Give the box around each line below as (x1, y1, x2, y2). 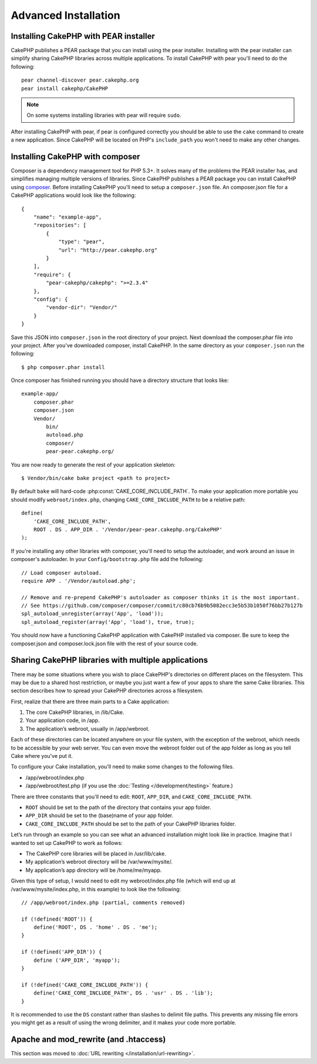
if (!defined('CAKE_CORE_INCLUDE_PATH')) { (21, 981, 149, 988)
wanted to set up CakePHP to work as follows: (11, 839, 123, 846)
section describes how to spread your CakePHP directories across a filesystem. (11, 687, 204, 694)
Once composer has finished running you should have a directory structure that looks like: (11, 377, 229, 384)
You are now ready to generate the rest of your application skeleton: (11, 461, 176, 468)
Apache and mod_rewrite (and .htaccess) (11, 1035, 166, 1045)
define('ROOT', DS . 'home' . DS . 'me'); (33, 924, 158, 931)
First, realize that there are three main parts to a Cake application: (11, 698, 170, 705)
